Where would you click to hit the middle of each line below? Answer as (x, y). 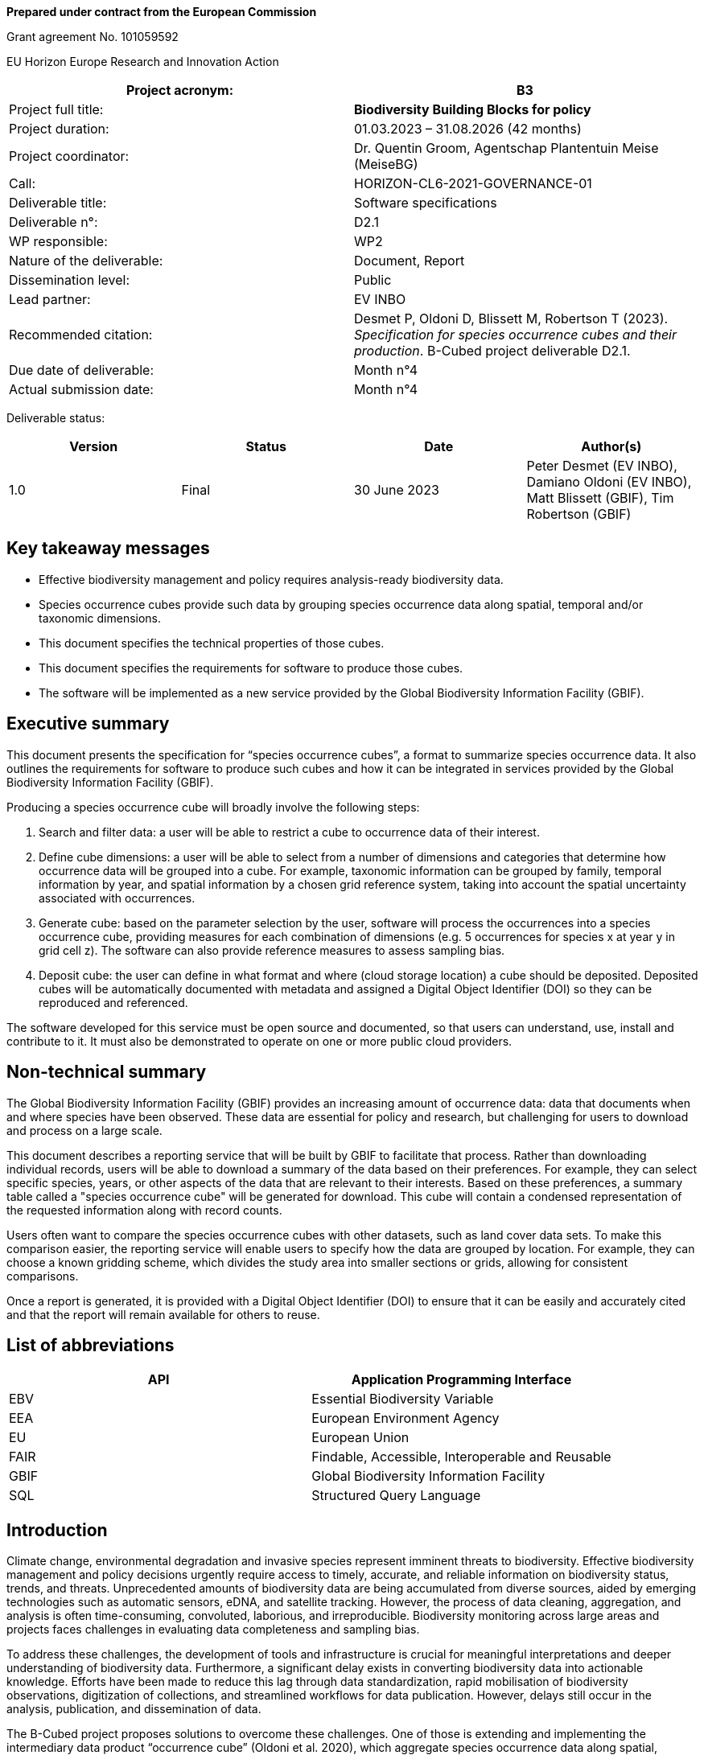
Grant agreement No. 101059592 (93, 37)
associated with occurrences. (117, 898)
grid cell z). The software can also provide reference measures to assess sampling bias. (272, 950)
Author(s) (611, 446)
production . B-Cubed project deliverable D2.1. (492, 351)
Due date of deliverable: (82, 370)
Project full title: (56, 109)
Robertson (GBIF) (579, 514)
